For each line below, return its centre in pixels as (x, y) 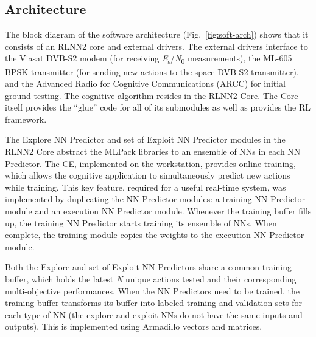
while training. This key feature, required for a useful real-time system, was (146, 187)
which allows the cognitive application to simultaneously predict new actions (148, 175)
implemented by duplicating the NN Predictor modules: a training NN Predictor (155, 199)
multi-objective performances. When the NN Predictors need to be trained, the (152, 291)
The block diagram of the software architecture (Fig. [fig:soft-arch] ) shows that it (157, 34)
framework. (26, 119)
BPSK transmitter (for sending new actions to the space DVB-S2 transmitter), (152, 71)
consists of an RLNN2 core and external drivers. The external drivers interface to (156, 46)
